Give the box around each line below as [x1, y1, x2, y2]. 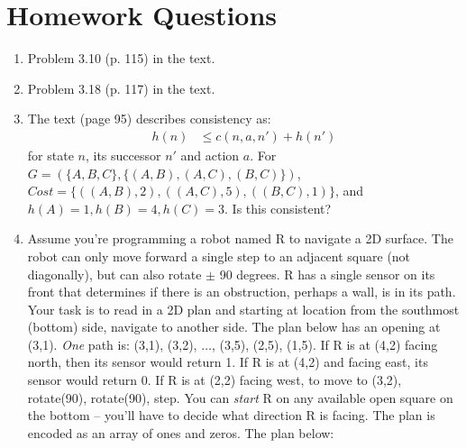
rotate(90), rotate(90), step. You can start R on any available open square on [27, 388, 453, 407]
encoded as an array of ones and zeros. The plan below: [27, 423, 334, 442]
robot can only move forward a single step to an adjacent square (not [27, 246, 411, 265]
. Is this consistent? [224, 198, 332, 217]
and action [180, 145, 240, 164]
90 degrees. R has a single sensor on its [219, 264, 435, 283]
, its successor [85, 145, 161, 164]
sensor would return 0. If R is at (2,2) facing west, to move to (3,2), [27, 370, 402, 389]
